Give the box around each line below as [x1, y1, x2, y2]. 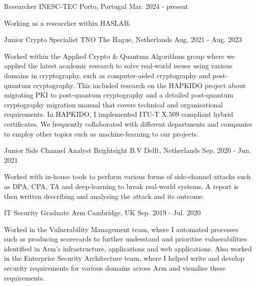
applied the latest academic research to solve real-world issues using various [4, 60, 233, 71]
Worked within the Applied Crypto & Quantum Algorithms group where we [4, 50, 235, 61]
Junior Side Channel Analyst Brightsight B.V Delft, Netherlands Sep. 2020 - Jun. [4, 145, 251, 155]
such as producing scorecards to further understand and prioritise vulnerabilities [4, 234, 247, 244]
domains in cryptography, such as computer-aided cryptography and [4, 70, 211, 80]
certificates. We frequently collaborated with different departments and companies [4, 118, 253, 129]
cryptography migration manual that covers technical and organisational [4, 99, 223, 109]
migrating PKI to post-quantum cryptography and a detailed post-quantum [4, 90, 234, 100]
